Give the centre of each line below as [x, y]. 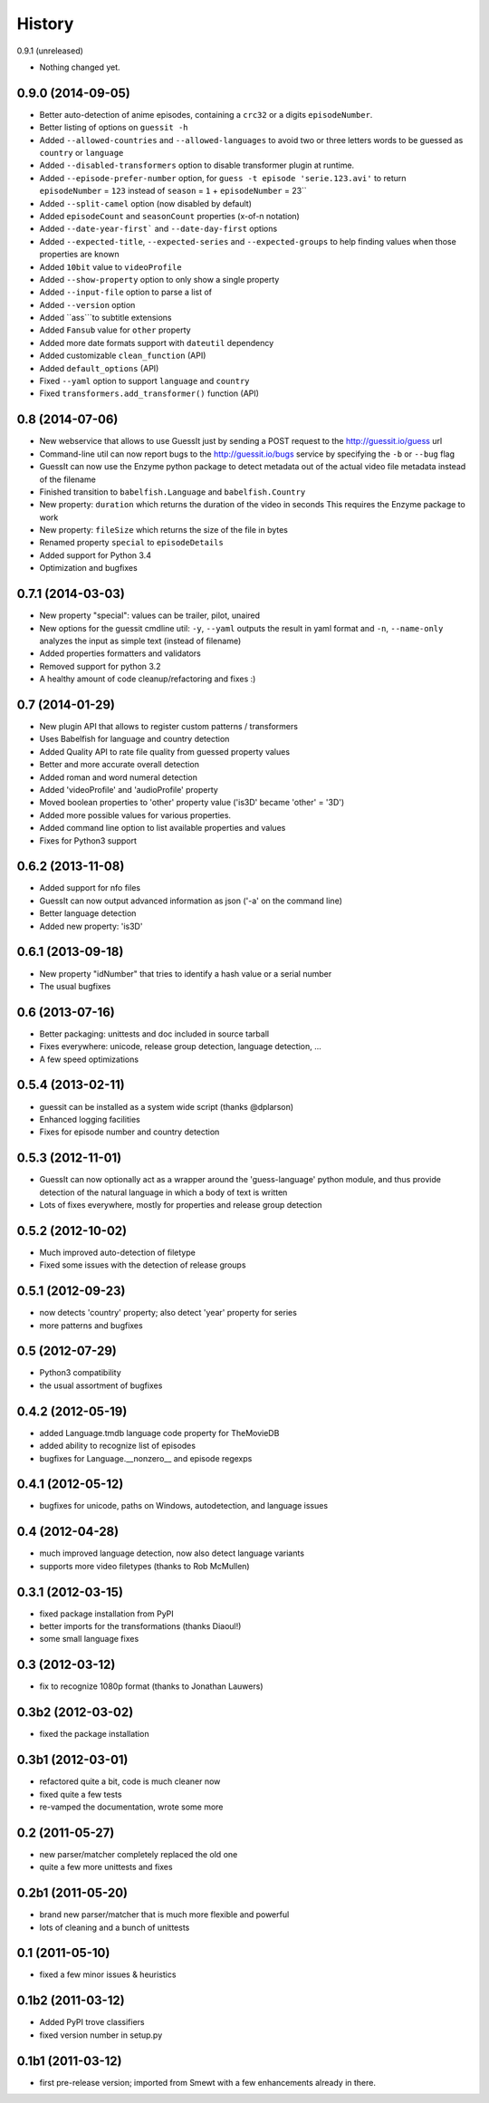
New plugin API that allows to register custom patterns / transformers [169, 727]
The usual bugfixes [75, 986]
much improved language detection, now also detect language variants [172, 1553]
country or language [81, 153]
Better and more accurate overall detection [119, 765]
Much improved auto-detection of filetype [118, 1252]
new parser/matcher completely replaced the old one [139, 1854]
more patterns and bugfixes [91, 1325]
